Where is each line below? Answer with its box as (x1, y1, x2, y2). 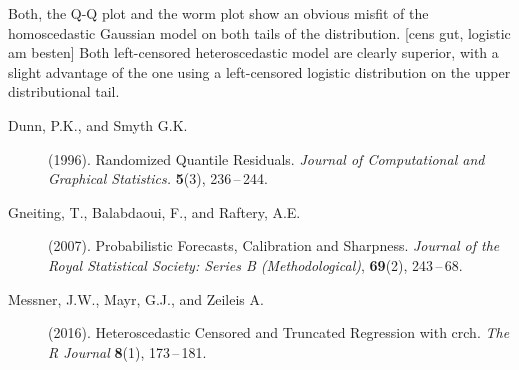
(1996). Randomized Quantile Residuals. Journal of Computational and (48, 148, 485, 169)
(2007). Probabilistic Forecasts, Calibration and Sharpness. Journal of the (48, 235, 500, 256)
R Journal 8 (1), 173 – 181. (48, 341, 207, 362)
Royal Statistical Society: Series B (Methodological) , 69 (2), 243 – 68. (48, 254, 463, 275)
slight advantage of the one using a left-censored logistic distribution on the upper (8, 61, 511, 82)
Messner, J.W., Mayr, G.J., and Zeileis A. (8, 288, 264, 309)
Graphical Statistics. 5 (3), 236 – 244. (48, 168, 268, 189)
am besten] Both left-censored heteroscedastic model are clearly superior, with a (8, 42, 499, 63)
